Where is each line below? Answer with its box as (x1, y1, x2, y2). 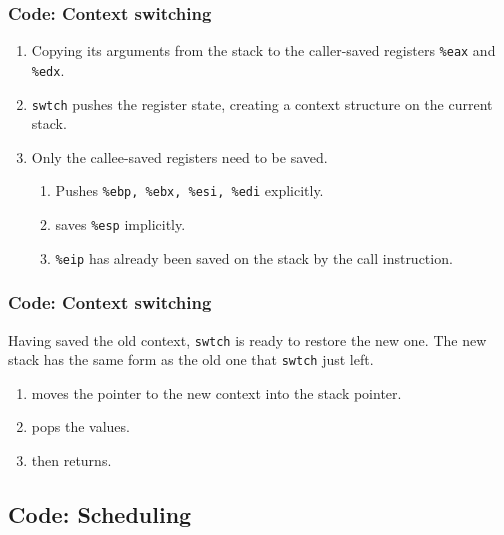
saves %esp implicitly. (55, 214, 186, 235)
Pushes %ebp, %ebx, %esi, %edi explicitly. (55, 180, 324, 201)
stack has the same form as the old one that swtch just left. (8, 349, 374, 370)
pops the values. (31, 416, 130, 437)
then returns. (31, 450, 112, 471)
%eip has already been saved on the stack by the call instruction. (55, 247, 453, 268)
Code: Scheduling (8, 499, 192, 530)
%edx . (31, 59, 65, 80)
